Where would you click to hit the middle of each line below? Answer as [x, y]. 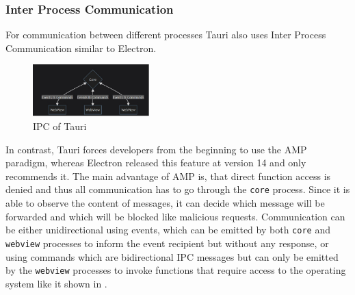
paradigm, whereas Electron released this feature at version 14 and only [156, 163]
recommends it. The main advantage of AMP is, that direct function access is [168, 176]
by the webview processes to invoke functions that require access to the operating [176, 270]
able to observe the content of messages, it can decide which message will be [165, 203]
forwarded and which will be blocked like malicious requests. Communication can [175, 216]
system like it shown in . [56, 283]
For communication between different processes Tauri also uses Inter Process [166, 35]
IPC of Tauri [60, 126]
